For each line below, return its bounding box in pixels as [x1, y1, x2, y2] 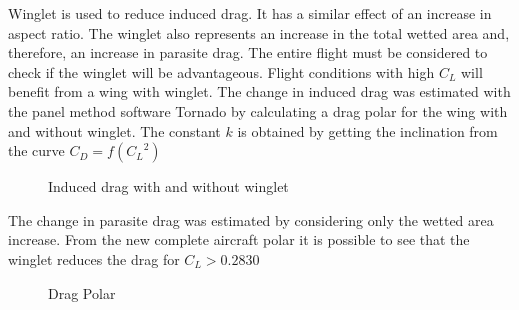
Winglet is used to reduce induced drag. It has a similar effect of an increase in [8, 3, 492, 23]
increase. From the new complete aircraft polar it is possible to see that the [8, 229, 470, 250]
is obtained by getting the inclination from [237, 120, 498, 141]
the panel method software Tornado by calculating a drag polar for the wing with [8, 100, 508, 121]
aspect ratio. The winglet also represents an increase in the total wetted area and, [8, 22, 510, 43]
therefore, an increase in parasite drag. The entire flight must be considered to [8, 42, 488, 63]
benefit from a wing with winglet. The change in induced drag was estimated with [8, 81, 511, 102]
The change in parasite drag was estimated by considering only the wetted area [8, 209, 494, 230]
